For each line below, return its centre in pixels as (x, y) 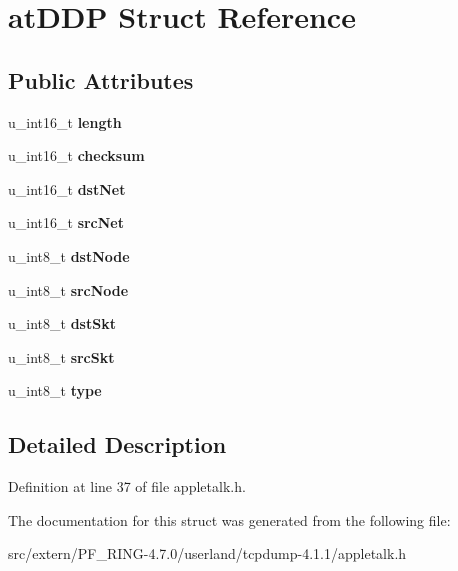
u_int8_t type (55, 390)
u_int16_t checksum (76, 155)
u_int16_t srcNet (66, 222)
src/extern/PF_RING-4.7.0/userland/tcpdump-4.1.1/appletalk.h (207, 553)
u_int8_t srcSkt (61, 356)
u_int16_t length (65, 121)
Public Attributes (101, 79)
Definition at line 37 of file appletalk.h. (127, 486)
